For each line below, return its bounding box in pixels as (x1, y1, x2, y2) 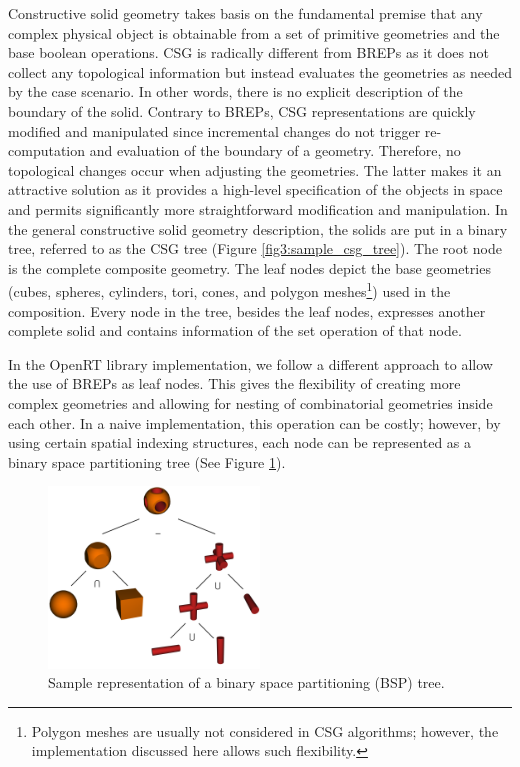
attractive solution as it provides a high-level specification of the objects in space (8, 179, 503, 200)
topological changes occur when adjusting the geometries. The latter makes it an (8, 159, 502, 180)
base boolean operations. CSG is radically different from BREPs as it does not (8, 42, 489, 63)
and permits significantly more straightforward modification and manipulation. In (8, 198, 508, 219)
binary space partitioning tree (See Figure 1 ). (8, 451, 286, 472)
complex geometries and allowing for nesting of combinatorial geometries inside (8, 392, 493, 413)
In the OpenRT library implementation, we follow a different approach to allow (8, 353, 493, 374)
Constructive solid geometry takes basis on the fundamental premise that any (8, 3, 483, 23)
